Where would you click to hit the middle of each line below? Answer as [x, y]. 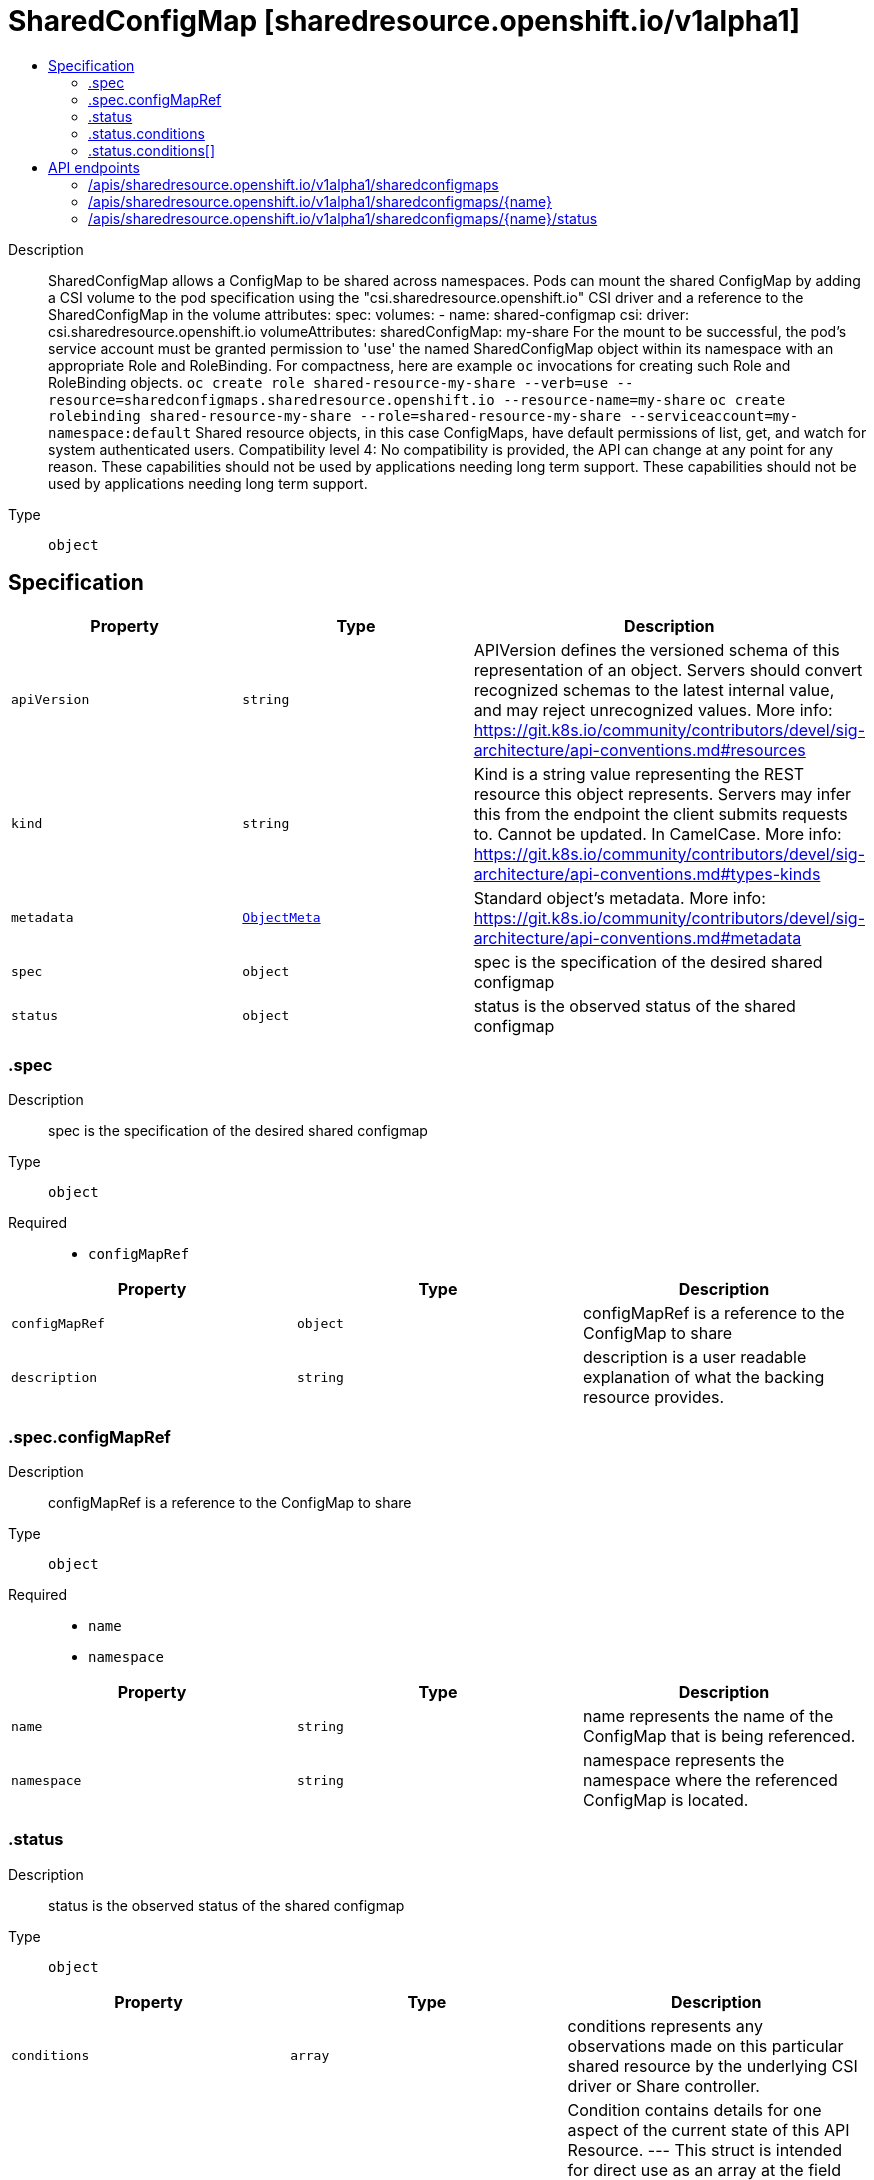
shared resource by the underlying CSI [712, 2065]
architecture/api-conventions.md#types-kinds [647, 873]
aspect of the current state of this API [708, 2129]
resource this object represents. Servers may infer [662, 793]
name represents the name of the [708, 1716]
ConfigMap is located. [665, 1800]
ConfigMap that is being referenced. [719, 1736]
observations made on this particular [705, 2045]
